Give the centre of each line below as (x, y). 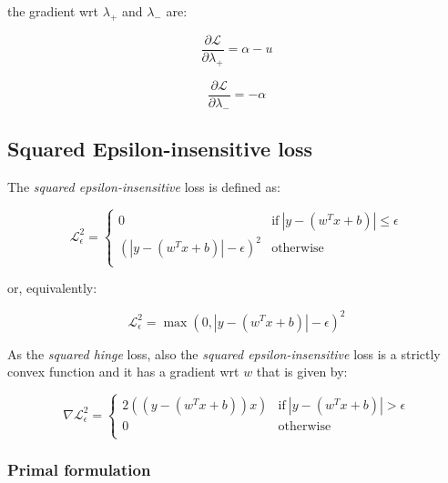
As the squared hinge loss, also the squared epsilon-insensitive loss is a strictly (224, 353)
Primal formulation (79, 470)
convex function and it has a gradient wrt (123, 372)
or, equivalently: (52, 288)
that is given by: (302, 372)
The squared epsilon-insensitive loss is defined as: (144, 186)
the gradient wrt (53, 11)
